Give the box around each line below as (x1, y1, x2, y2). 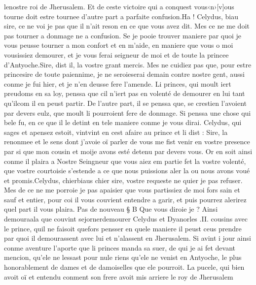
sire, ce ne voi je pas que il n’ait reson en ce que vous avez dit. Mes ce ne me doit (4, 21, 250, 31)
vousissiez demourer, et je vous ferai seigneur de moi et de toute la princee (4, 49, 229, 60)
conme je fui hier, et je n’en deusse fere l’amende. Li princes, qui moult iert (4, 78, 231, 89)
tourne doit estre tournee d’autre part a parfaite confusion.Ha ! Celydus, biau (4, 11, 238, 21)
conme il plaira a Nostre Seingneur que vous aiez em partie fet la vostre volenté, (4, 156, 246, 166)
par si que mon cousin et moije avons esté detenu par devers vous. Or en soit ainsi (4, 146, 253, 156)
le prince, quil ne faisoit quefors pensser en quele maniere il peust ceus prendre (4, 223, 242, 233)
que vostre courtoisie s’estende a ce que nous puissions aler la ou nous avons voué (4, 165, 250, 176)
